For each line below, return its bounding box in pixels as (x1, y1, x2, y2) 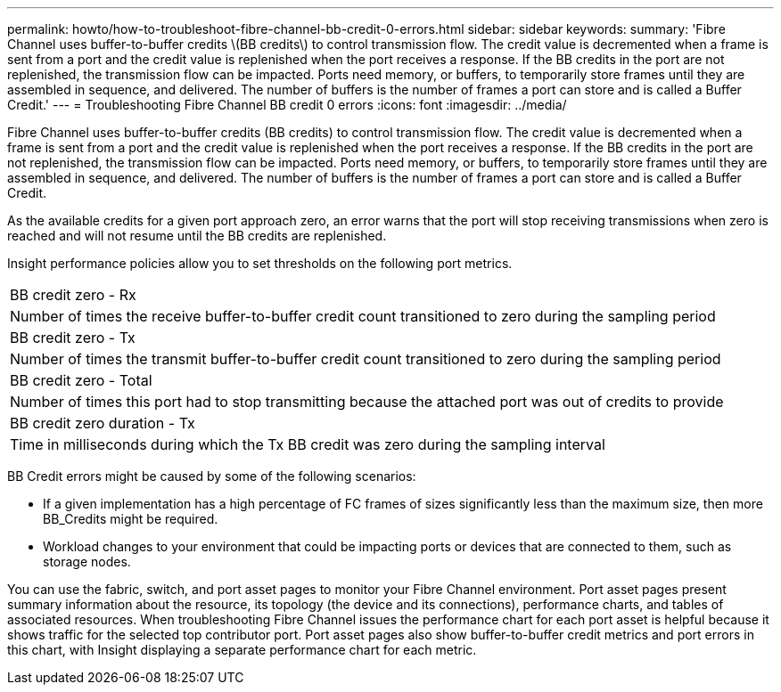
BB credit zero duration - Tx (10, 414, 195, 432)
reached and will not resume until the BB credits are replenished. (7, 228, 387, 243)
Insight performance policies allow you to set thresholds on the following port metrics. (7, 256, 513, 271)
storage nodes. (43, 554, 131, 569)
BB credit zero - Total (10, 371, 152, 389)
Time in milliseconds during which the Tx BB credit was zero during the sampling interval (10, 436, 605, 453)
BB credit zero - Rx (10, 286, 136, 304)
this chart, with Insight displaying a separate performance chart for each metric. (7, 642, 477, 657)
